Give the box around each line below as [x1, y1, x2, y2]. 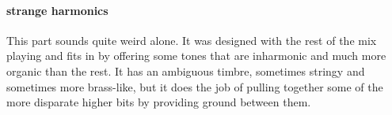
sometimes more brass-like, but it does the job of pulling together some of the [6, 78, 383, 95]
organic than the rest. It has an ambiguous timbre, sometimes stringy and [6, 62, 365, 79]
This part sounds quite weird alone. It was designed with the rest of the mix [6, 32, 377, 48]
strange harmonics [6, 2, 108, 18]
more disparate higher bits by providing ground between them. [6, 94, 311, 110]
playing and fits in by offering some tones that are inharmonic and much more [6, 47, 386, 64]
